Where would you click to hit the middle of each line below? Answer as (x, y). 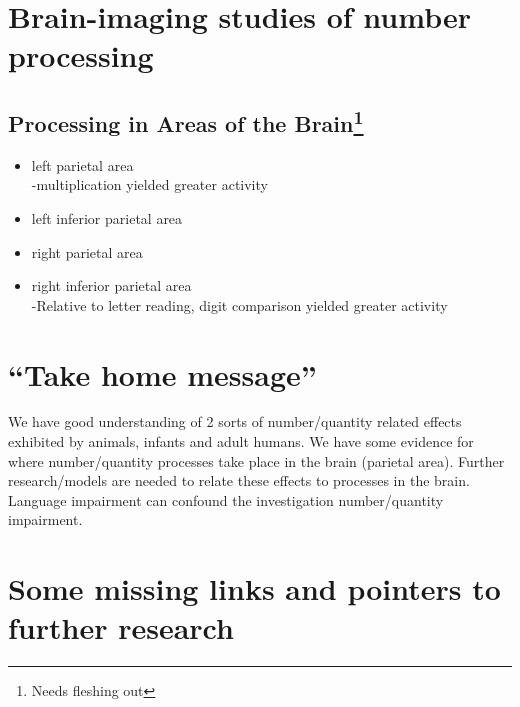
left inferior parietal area (107, 217)
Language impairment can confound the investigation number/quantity (226, 499)
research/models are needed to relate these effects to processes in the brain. (239, 480)
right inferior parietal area (111, 285)
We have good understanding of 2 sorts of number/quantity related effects (235, 421)
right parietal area (87, 251)
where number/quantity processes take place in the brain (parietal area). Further (256, 460)
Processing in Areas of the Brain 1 (186, 120)
